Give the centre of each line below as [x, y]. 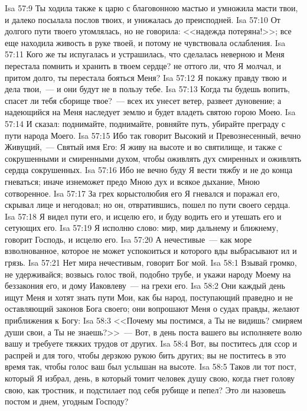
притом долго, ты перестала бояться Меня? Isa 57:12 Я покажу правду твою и [146, 77]
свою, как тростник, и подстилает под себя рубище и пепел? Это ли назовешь [145, 389]
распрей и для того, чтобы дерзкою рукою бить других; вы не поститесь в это [146, 355]
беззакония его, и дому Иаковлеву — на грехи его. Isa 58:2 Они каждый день [145, 286]
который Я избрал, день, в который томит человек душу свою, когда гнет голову [150, 378]
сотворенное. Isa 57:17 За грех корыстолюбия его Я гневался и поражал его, [142, 193]
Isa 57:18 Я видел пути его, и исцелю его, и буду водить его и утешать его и [143, 216]
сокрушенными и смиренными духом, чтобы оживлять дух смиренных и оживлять [153, 158]
